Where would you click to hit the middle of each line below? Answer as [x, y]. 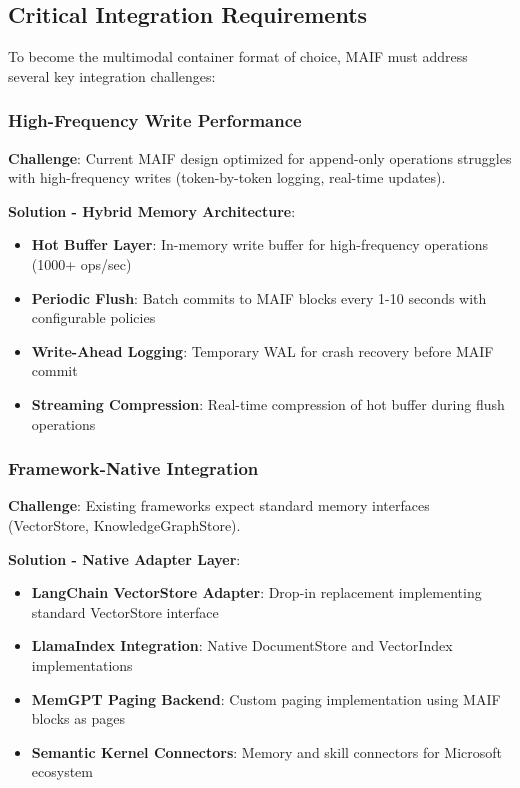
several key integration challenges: [112, 75]
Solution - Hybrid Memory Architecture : [152, 210]
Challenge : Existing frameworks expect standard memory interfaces [219, 505]
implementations [82, 664]
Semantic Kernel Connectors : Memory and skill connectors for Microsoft [267, 751]
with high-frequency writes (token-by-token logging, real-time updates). [227, 177]
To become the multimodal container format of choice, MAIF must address [238, 56]
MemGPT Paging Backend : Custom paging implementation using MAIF [266, 698]
